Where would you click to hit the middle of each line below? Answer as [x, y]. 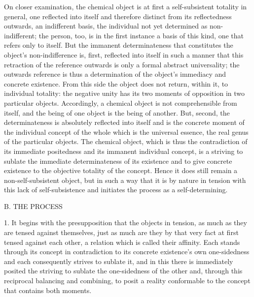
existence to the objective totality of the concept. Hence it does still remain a [121, 170]
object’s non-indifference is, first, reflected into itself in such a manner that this [124, 54]
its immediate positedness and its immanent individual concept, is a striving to [124, 151]
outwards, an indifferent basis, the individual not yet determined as [106, 26]
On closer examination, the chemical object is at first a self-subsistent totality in [126, 6]
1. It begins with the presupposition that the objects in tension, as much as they [126, 223]
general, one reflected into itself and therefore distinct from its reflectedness [118, 16]
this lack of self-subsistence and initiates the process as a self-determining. [116, 190]
